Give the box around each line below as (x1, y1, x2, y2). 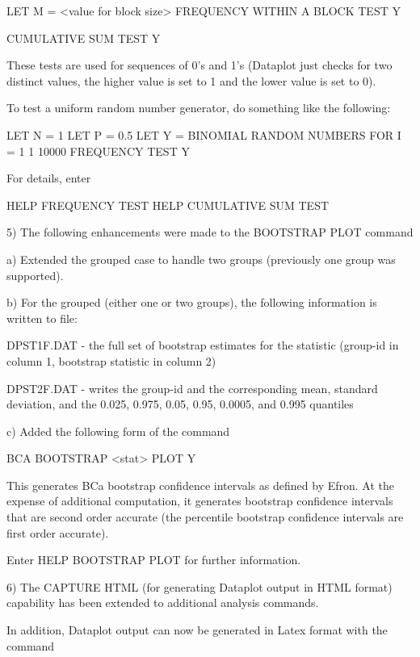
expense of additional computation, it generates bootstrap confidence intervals (6, 492, 393, 509)
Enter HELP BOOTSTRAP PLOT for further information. (6, 551, 301, 568)
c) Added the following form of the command (6, 422, 230, 439)
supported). (6, 266, 64, 283)
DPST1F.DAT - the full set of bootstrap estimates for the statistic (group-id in (6, 337, 399, 354)
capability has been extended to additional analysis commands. (6, 594, 319, 611)
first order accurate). (6, 524, 109, 541)
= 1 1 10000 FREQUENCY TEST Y (6, 142, 190, 159)
